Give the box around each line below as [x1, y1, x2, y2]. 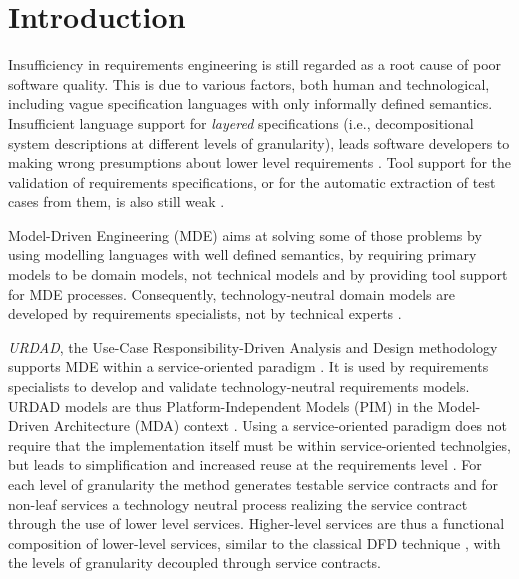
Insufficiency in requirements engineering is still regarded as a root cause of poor [8, 54, 502, 75]
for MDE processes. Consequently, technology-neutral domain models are [8, 283, 455, 304]
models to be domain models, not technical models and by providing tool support [8, 264, 508, 285]
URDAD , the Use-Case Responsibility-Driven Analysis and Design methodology [8, 336, 498, 357]
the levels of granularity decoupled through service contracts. [8, 552, 381, 573]
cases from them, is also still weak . [8, 191, 225, 212]
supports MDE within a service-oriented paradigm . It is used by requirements [8, 356, 489, 377]
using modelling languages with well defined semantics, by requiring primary [8, 244, 477, 265]
